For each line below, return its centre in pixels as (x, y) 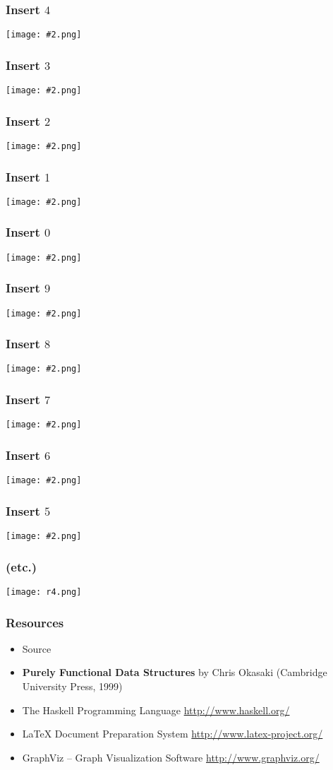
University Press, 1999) (72, 686)
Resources (35, 622)
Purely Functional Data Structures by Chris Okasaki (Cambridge (175, 672)
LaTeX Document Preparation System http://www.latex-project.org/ (172, 734)
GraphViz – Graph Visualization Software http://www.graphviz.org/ (171, 757)
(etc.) (22, 566)
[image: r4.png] (44, 592)
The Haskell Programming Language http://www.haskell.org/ (156, 710)
